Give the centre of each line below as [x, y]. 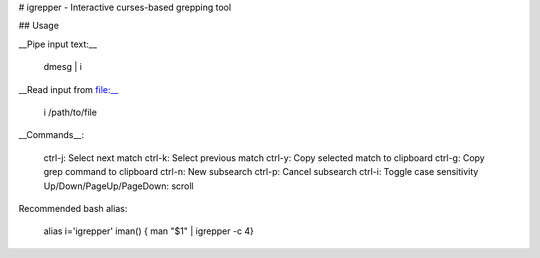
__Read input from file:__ [68, 89]
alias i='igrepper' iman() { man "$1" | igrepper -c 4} [149, 231]
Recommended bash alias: [73, 208]
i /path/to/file [70, 112]
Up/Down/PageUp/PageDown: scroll [118, 186]
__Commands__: [51, 135]
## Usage [39, 26]
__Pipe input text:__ [57, 44]
